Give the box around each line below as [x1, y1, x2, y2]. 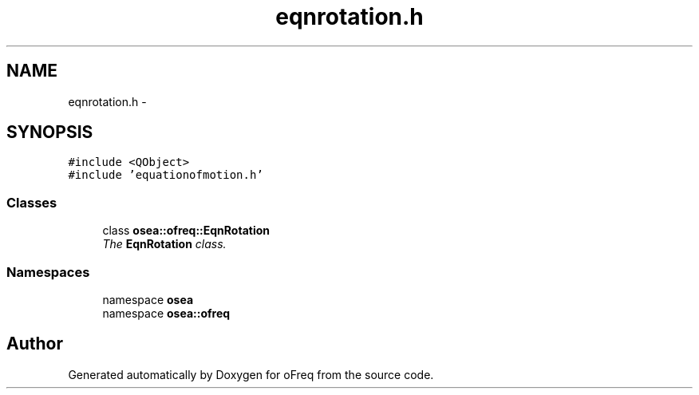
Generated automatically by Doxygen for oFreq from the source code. [68, 367, 434, 381]
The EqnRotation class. [102, 237, 227, 251]
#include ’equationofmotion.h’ [68, 168, 263, 182]
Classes [6, 194, 57, 211]
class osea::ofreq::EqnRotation [102, 223, 270, 238]
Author [6, 334, 63, 354]
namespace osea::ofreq [102, 306, 231, 320]
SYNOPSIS [6, 122, 93, 143]
